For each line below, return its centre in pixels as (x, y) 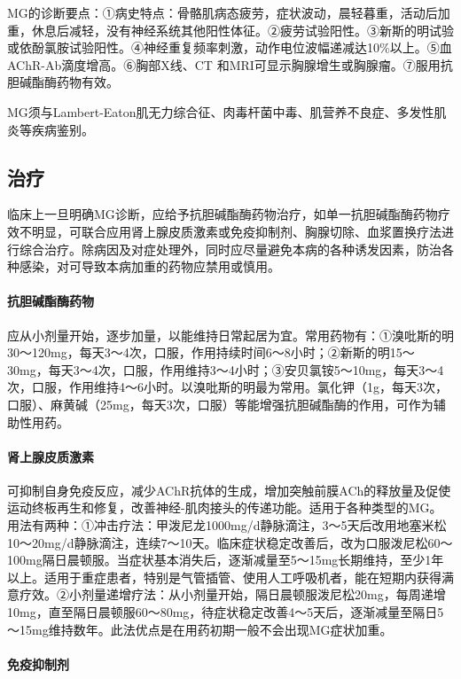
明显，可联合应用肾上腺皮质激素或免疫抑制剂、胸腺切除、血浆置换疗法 (236, 231)
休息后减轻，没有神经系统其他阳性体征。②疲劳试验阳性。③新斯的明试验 (242, 30)
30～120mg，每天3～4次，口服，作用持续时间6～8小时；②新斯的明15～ (211, 352)
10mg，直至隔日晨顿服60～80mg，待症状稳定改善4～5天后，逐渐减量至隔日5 (226, 612)
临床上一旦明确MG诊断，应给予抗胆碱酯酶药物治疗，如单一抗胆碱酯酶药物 (223, 214)
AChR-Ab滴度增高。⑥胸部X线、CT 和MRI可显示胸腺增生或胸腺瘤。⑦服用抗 (230, 64)
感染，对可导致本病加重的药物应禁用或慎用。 (149, 266)
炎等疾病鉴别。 (51, 129)
